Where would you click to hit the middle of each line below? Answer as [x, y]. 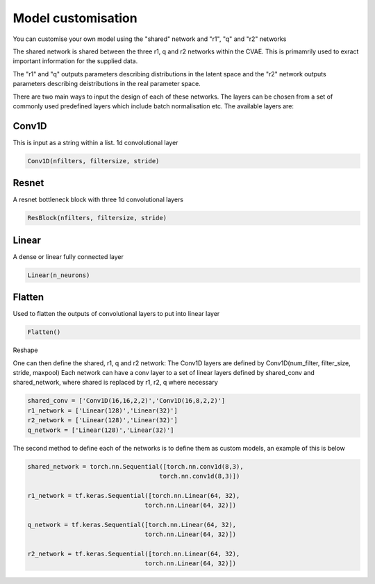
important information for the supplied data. [75, 61]
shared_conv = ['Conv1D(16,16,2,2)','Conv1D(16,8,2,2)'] [126, 401]
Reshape [25, 350]
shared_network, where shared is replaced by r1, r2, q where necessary [115, 383]
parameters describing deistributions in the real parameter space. [107, 84]
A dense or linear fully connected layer [68, 256]
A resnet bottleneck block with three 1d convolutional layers [98, 200]
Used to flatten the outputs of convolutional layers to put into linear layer [116, 314]
